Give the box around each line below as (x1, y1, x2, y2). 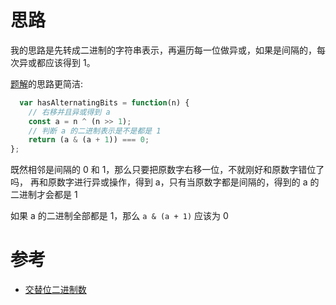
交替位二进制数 (24, 284, 87, 296)
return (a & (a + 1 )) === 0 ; (28, 135, 150, 145)
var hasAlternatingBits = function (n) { (19, 97, 190, 108)
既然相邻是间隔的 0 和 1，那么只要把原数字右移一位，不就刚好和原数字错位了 (10, 164, 325, 176)
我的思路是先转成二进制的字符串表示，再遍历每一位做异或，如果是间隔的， (10, 44, 317, 56)
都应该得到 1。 (36, 56, 96, 68)
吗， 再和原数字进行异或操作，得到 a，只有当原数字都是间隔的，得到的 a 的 (10, 176, 320, 188)
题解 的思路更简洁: (10, 77, 84, 90)
